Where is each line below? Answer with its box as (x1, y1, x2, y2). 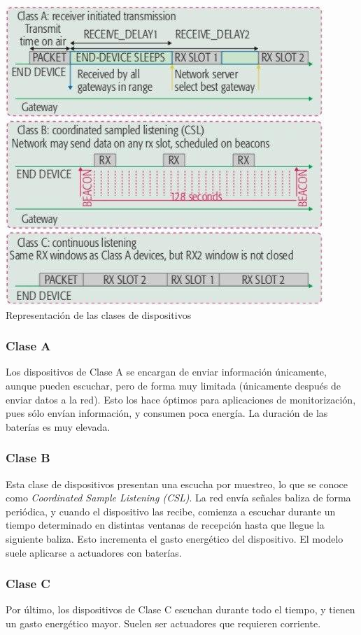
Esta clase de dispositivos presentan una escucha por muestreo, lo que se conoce (6, 476, 348, 491)
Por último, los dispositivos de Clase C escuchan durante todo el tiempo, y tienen (6, 602, 355, 617)
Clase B (6, 449, 50, 466)
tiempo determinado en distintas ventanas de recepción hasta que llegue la (6, 518, 325, 532)
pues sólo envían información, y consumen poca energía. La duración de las (6, 406, 328, 420)
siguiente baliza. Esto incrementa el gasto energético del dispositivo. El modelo (6, 531, 344, 545)
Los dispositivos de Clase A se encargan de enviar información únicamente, (6, 364, 327, 379)
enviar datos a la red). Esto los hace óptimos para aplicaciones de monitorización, (6, 392, 356, 406)
